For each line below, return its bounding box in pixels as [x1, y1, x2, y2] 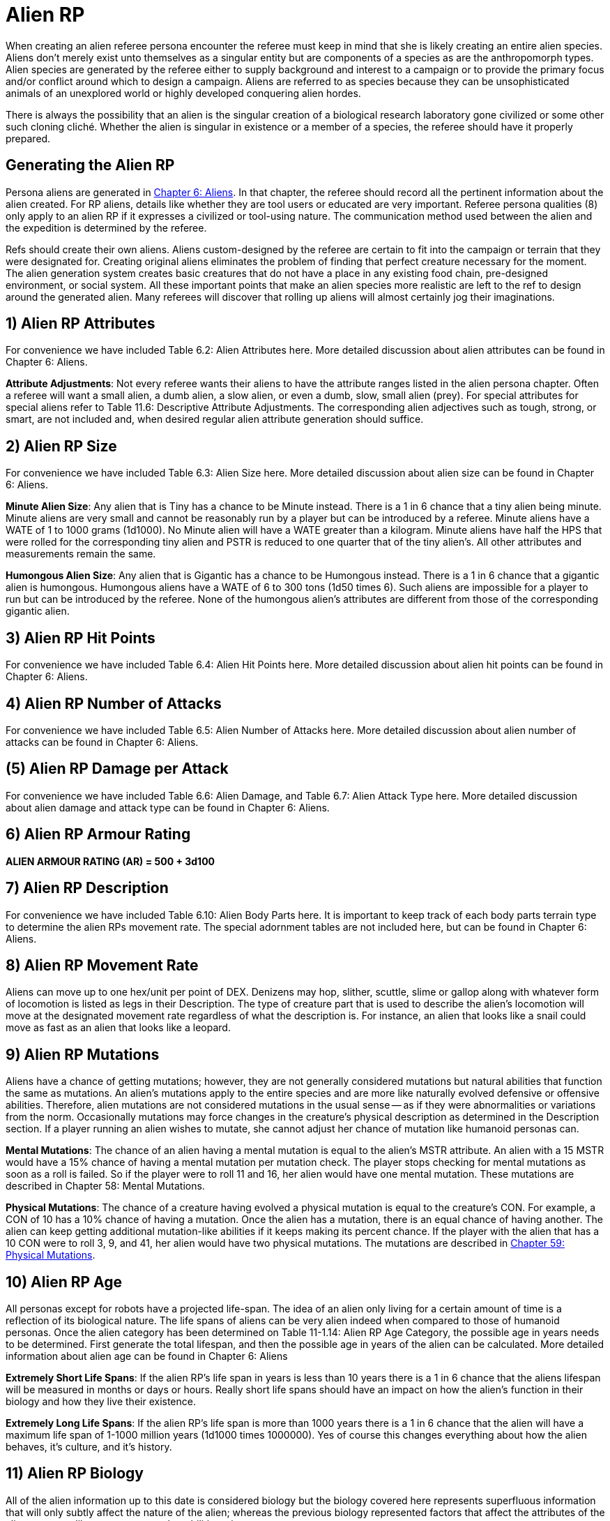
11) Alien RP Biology [6, 1464, 144, 1483]
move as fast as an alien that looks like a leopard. [6, 1021, 231, 1034]
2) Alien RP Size [6, 437, 117, 455]
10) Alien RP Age [6, 1273, 123, 1291]
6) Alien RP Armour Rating [6, 825, 191, 844]
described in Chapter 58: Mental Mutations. [6, 1180, 205, 1192]
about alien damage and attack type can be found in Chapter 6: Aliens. [6, 801, 330, 814]
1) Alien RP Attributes [6, 315, 155, 333]
